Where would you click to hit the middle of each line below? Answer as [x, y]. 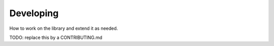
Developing [34, 13]
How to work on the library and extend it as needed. [64, 28]
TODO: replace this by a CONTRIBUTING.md [56, 37]
